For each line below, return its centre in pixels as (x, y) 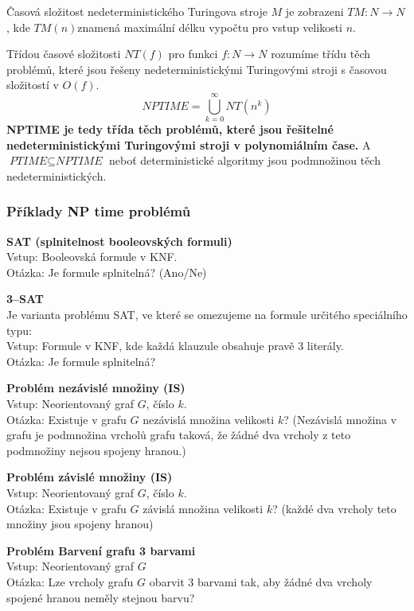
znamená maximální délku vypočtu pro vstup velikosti (210, 27)
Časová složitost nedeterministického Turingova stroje (137, 11)
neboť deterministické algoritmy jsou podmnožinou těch (245, 160)
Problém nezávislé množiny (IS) (96, 388)
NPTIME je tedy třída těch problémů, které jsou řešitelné (170, 129)
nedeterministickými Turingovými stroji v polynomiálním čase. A (189, 144)
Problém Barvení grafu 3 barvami (101, 550)
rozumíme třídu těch (321, 54)
